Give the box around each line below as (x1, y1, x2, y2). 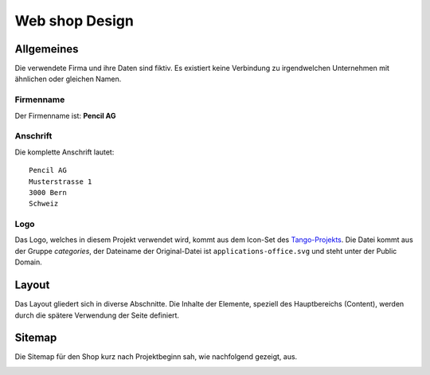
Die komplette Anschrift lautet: (14, 147, 115, 157)
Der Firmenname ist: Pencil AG (14, 111, 116, 120)
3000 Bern (29, 188, 67, 197)
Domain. (14, 257, 43, 267)
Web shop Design (14, 12, 135, 29)
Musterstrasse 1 (29, 177, 92, 186)
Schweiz (29, 199, 59, 209)
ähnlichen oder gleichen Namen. (14, 74, 122, 84)
